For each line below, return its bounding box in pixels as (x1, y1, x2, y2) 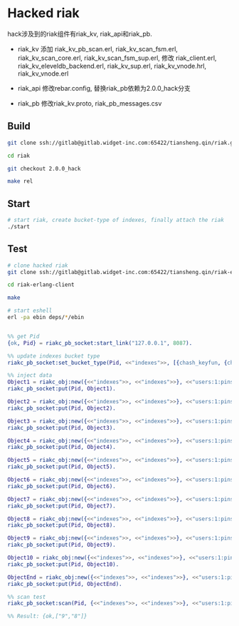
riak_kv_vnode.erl (17, 69, 69, 78)
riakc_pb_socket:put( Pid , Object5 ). (7, 463, 116, 470)
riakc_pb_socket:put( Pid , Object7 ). (7, 502, 116, 510)
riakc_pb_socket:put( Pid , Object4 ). (7, 444, 116, 451)
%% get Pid (7, 333, 40, 340)
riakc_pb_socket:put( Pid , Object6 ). (7, 483, 116, 490)
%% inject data (7, 372, 53, 379)
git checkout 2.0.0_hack (7, 165, 81, 172)
